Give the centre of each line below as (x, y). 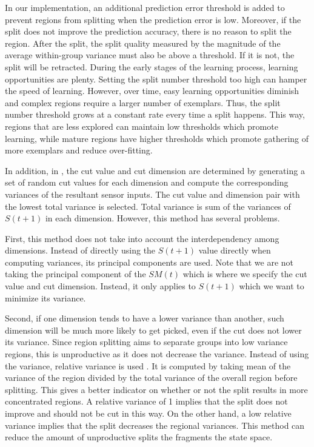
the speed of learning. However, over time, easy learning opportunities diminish (152, 91)
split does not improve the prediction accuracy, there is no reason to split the (148, 31)
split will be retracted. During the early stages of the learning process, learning (152, 66)
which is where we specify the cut (245, 274)
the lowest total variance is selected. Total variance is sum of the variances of (148, 206)
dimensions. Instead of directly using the (80, 250)
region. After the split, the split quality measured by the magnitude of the (143, 43)
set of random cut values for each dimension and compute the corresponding (147, 182)
